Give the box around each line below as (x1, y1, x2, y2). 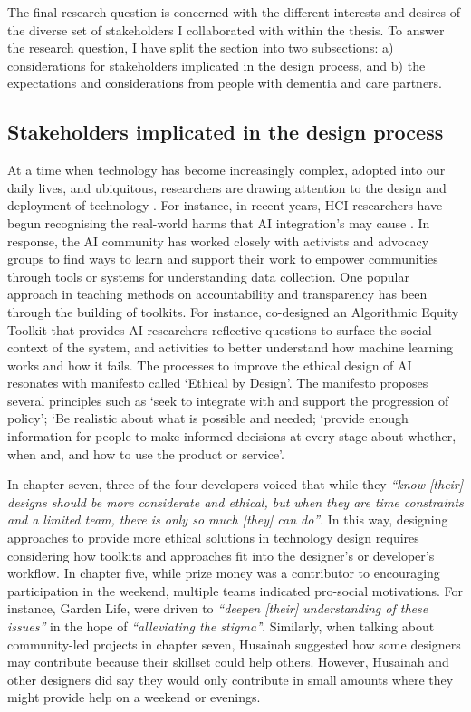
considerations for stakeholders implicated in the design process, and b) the (7, 55, 426, 74)
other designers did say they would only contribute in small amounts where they (7, 669, 454, 688)
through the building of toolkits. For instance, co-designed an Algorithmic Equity (7, 302, 459, 321)
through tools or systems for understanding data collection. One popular (7, 266, 409, 285)
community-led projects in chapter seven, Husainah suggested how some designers (7, 634, 461, 653)
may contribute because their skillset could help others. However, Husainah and (7, 652, 449, 671)
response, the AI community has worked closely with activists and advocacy (7, 231, 429, 250)
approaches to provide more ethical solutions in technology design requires (7, 528, 419, 547)
